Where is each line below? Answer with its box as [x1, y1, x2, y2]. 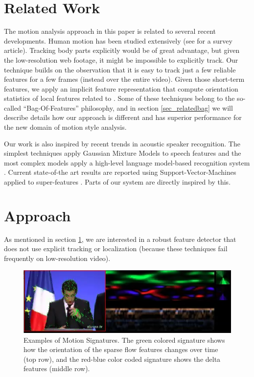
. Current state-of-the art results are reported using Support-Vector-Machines [4, 167, 236, 177]
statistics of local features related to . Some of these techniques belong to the [4, 93, 235, 103]
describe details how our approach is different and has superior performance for [4, 112, 242, 122]
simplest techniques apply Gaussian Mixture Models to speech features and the [4, 148, 241, 158]
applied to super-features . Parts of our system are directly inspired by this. [4, 177, 231, 187]
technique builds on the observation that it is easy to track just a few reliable [4, 64, 236, 74]
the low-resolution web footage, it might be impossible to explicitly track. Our [4, 54, 238, 65]
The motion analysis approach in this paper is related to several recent [4, 26, 216, 36]
